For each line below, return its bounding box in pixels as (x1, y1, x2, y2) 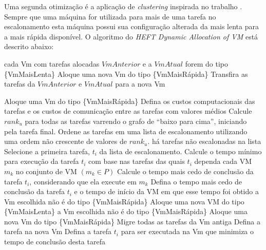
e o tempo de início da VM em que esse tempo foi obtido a (74, 186, 259, 197)
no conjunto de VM (15, 165, 77, 176)
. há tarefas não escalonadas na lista (147, 136, 261, 147)
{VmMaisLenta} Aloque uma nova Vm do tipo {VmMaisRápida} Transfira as (4, 68, 248, 79)
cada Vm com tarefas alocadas (4, 58, 100, 69)
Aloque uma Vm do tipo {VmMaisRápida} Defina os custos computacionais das (4, 95, 255, 106)
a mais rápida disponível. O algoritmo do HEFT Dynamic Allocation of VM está (4, 31, 258, 41)
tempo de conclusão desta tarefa (4, 236, 105, 247)
